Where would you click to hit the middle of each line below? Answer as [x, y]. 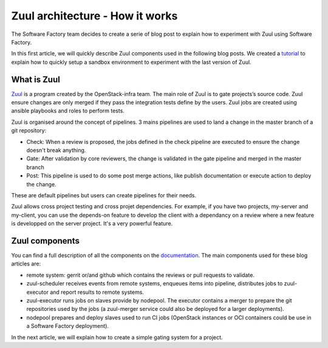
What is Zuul [36, 79]
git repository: [29, 131]
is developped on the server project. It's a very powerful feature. [92, 223]
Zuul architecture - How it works [94, 16]
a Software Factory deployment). [68, 326]
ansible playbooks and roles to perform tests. [68, 111]
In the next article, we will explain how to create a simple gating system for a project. [117, 337]
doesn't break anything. [56, 150]
